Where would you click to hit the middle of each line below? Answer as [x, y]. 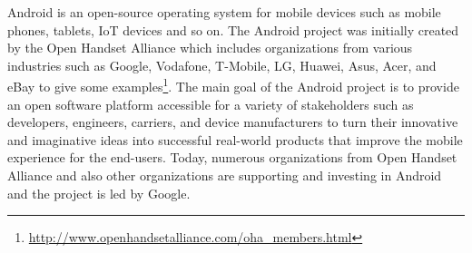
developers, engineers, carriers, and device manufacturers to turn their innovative [233, 122]
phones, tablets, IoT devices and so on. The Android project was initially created [233, 29]
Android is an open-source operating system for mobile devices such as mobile [224, 12]
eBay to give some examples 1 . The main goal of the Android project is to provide [233, 85]
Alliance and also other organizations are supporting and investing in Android [225, 175]
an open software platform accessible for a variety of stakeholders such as [211, 104]
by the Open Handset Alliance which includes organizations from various [210, 48]
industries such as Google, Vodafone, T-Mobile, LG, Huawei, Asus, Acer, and [222, 65]
